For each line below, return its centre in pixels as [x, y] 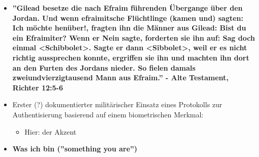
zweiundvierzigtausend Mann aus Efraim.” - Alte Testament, [120, 77]
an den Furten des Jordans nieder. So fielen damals [104, 67]
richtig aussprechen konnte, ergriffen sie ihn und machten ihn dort [131, 57]
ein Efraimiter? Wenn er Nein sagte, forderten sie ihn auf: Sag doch [134, 37]
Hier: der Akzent [50, 131]
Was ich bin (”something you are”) [75, 149]
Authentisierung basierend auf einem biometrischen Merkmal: [108, 114]
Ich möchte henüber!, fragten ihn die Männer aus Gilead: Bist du [129, 28]
